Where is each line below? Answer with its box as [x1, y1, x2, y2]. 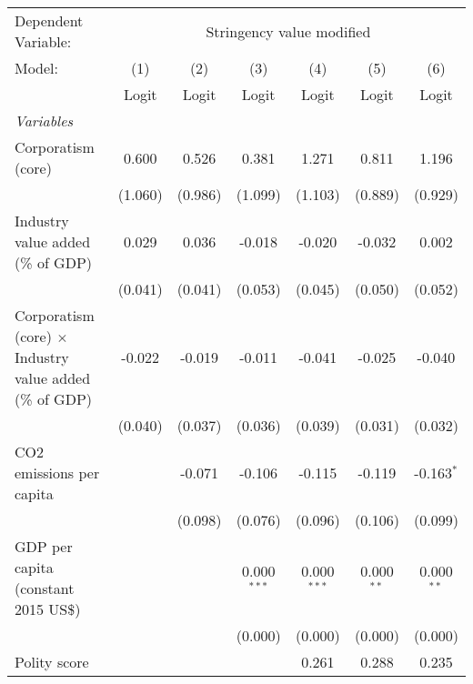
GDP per [15, 536, 73, 557]
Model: [15, 57, 59, 78]
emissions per [15, 462, 100, 483]
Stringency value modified [206, 20, 371, 42]
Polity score [15, 651, 89, 672]
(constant [15, 578, 75, 598]
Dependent [15, 10, 84, 31]
